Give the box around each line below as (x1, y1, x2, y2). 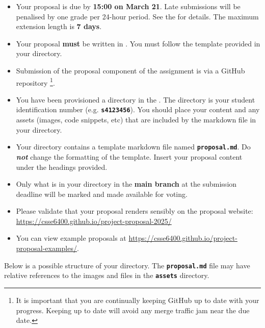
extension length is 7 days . (16, 21, 102, 32)
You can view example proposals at (16, 233, 126, 243)
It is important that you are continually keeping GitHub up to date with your (16, 294, 259, 305)
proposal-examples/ (16, 243, 77, 254)
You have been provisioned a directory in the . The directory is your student (16, 94, 255, 105)
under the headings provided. (16, 161, 108, 172)
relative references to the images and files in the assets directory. (4, 270, 209, 281)
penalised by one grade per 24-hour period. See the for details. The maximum (16, 11, 259, 21)
